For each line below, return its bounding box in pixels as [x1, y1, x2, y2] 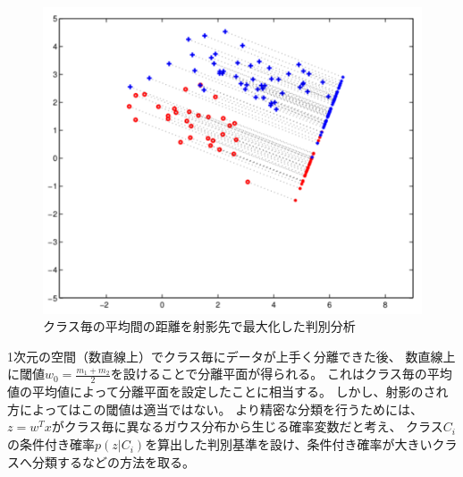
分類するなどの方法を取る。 [31, 452, 195, 471]
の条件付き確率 [7, 435, 95, 454]
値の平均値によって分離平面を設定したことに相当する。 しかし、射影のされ [7, 382, 449, 401]
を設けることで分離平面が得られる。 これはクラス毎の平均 [110, 364, 452, 383]
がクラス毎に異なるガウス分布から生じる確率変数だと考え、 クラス [51, 417, 443, 436]
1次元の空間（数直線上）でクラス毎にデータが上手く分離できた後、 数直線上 [7, 346, 456, 365]
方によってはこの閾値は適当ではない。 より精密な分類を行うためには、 [7, 399, 423, 418]
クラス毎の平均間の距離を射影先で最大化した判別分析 [43, 317, 356, 336]
